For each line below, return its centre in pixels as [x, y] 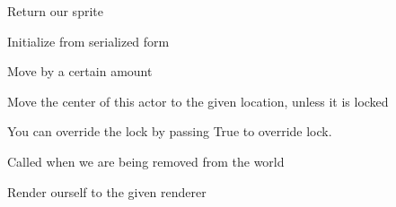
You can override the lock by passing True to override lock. [170, 131]
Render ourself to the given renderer [107, 191]
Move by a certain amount [80, 71]
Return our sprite [55, 11]
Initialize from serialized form [88, 41]
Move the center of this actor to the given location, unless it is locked [198, 101]
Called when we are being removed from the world [146, 161]
